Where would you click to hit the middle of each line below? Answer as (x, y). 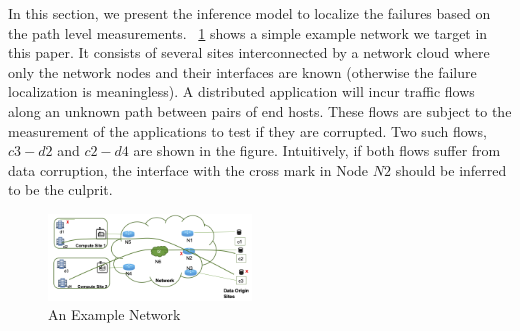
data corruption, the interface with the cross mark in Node (188, 169)
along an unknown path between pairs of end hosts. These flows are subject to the (260, 110)
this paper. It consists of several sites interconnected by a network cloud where (249, 52)
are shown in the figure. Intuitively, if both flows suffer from (317, 150)
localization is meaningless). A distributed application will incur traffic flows (241, 91)
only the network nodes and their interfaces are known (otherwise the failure (242, 71)
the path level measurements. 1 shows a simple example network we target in (248, 32)
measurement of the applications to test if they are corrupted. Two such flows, (247, 130)
